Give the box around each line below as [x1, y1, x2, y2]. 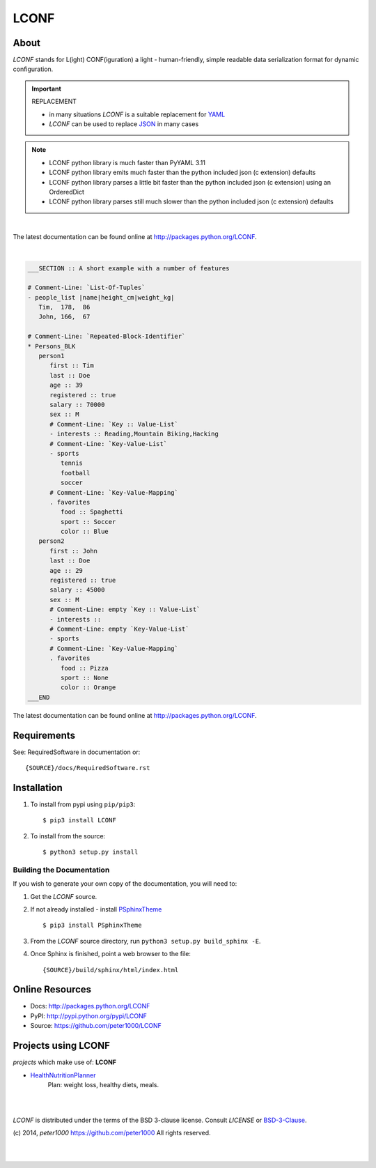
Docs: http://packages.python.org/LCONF [30, 1002, 150, 1011]
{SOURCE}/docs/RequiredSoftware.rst [25, 764, 150, 771]
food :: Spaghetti [60, 508, 123, 516]
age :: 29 [49, 567, 84, 574]
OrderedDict [49, 187, 85, 196]
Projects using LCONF [13, 1040, 111, 1052]
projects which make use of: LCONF [13, 1058, 117, 1066]
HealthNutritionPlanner [30, 1070, 97, 1079]
